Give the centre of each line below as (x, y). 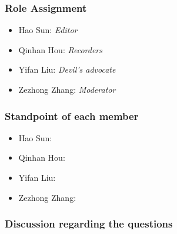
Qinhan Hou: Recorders (60, 49)
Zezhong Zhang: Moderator (67, 89)
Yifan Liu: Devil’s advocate (67, 69)
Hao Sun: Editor (48, 30)
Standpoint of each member (72, 116)
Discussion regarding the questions (89, 224)
